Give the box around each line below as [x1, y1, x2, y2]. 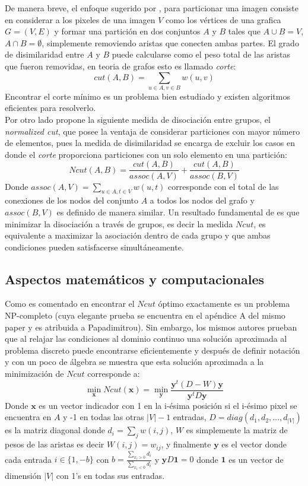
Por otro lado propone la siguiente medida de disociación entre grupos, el [5, 113, 271, 126]
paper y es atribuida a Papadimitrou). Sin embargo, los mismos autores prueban [5, 320, 297, 333]
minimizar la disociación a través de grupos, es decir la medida [5, 217, 233, 230]
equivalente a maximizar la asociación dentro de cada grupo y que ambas [5, 229, 271, 242]
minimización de [5, 367, 64, 380]
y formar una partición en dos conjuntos [54, 25, 201, 37]
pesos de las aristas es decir [5, 438, 104, 450]
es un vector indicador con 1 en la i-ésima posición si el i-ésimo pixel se [39, 399, 297, 411]
